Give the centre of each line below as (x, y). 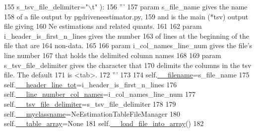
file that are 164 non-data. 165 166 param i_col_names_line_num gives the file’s (128, 45)
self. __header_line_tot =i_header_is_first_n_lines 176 (91, 84)
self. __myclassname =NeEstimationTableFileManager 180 (92, 113)
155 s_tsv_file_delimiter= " (46, 6)
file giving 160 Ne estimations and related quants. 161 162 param (103, 26)
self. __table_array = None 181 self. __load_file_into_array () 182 (104, 123)
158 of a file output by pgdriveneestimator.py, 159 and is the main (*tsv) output (126, 16)
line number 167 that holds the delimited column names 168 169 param (113, 55)
